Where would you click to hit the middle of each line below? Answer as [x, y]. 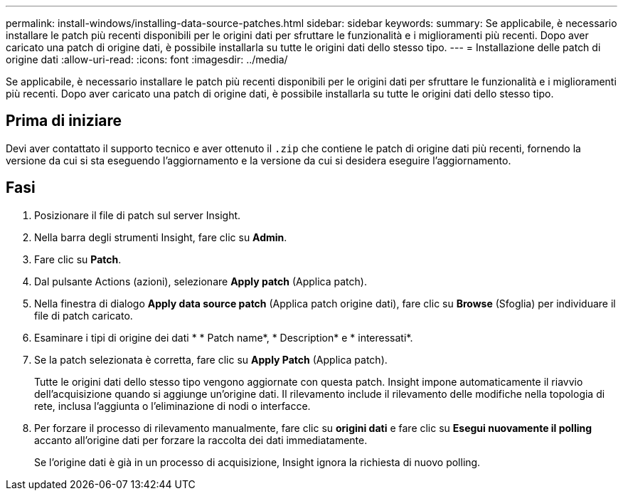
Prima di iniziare [64, 121]
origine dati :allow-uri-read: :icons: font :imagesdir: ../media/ [147, 59]
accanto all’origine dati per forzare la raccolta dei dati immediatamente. [201, 440]
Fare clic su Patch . [78, 259]
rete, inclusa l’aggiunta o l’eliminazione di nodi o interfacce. [172, 406]
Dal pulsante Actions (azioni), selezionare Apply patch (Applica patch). [201, 281]
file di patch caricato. [84, 315]
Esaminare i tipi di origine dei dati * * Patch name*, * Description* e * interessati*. [224, 337]
